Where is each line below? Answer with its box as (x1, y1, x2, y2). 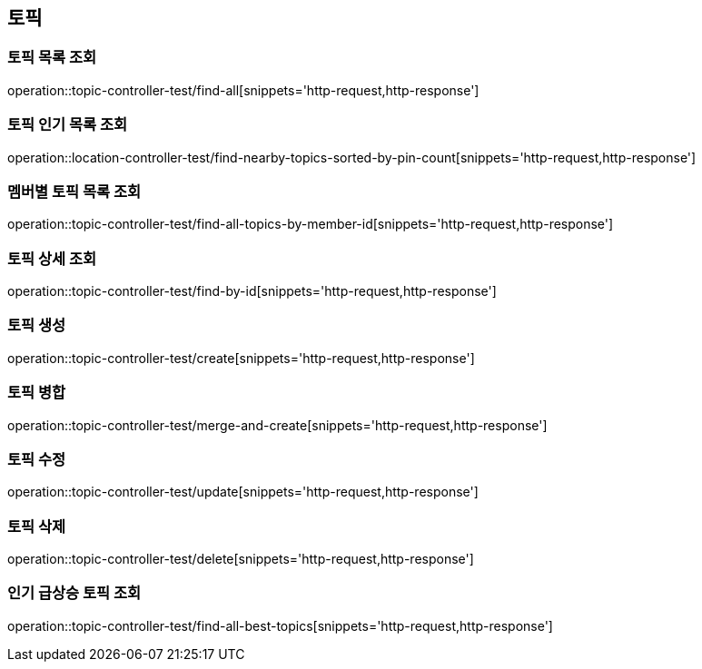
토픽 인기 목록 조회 (7, 115, 128, 134)
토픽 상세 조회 (7, 249, 97, 268)
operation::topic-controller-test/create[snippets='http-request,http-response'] (7, 349, 475, 366)
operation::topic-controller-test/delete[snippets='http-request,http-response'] (7, 551, 474, 567)
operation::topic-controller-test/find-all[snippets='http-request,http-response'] (7, 82, 480, 98)
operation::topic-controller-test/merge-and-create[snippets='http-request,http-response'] (7, 417, 548, 433)
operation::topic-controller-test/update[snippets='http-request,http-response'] (7, 484, 479, 500)
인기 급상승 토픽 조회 (7, 584, 142, 603)
